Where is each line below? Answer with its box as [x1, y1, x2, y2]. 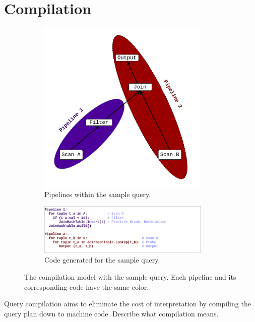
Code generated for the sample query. [44, 254, 160, 265]
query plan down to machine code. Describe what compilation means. [4, 308, 219, 318]
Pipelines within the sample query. [44, 188, 151, 199]
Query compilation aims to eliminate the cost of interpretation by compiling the [4, 298, 251, 309]
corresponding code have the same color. [24, 281, 149, 292]
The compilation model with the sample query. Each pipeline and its [24, 271, 236, 282]
